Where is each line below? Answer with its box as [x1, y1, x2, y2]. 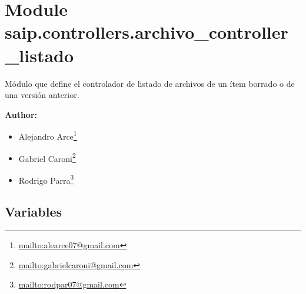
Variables [5, 202, 62, 221]
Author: [5, 108, 38, 120]
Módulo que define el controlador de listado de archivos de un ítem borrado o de [5, 77, 295, 89]
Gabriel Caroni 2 [18, 150, 76, 164]
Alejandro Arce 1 [18, 129, 77, 142]
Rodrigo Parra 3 [18, 172, 74, 186]
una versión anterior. [5, 89, 79, 101]
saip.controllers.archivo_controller [5, 20, 288, 44]
